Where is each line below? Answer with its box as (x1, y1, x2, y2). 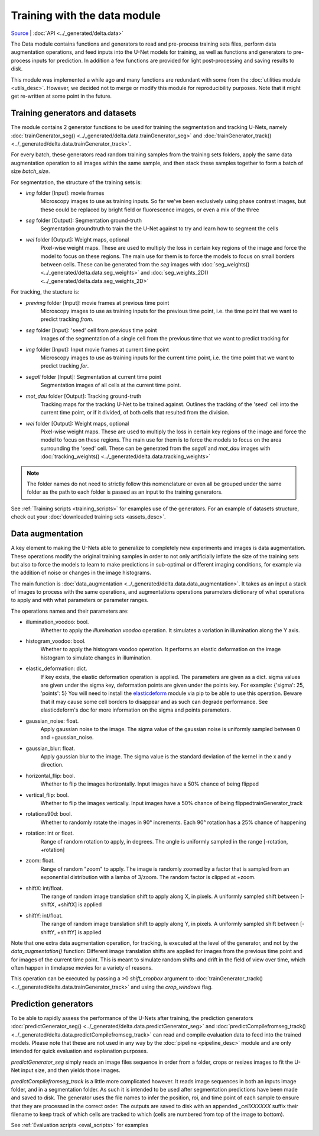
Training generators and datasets (11, 108, 136, 118)
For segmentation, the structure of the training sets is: (11, 178, 142, 186)
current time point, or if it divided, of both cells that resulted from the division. (40, 409, 230, 416)
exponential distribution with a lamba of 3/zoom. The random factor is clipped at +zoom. (40, 874, 256, 881)
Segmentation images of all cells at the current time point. (40, 382, 181, 389)
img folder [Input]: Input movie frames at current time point (25, 346, 170, 353)
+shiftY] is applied (57, 928, 102, 935)
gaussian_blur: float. (25, 745, 75, 752)
